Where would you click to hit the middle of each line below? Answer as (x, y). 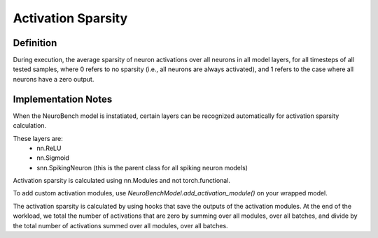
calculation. (30, 126)
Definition (35, 43)
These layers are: (38, 138)
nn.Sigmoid (53, 158)
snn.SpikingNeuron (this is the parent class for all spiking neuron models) (142, 168)
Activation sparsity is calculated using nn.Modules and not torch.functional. (122, 181)
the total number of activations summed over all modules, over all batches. (120, 225)
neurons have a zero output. (54, 79)
